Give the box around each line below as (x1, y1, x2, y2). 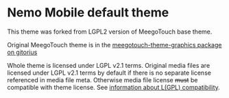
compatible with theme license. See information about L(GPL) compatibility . (7, 83, 221, 91)
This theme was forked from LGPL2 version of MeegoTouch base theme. (7, 27, 213, 36)
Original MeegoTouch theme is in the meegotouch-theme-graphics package (7, 40, 222, 49)
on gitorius (7, 48, 38, 56)
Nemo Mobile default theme (7, 5, 169, 21)
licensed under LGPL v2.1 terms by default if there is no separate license (7, 69, 211, 77)
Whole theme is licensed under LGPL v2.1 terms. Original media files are (7, 61, 210, 69)
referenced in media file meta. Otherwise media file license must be (7, 75, 198, 84)
